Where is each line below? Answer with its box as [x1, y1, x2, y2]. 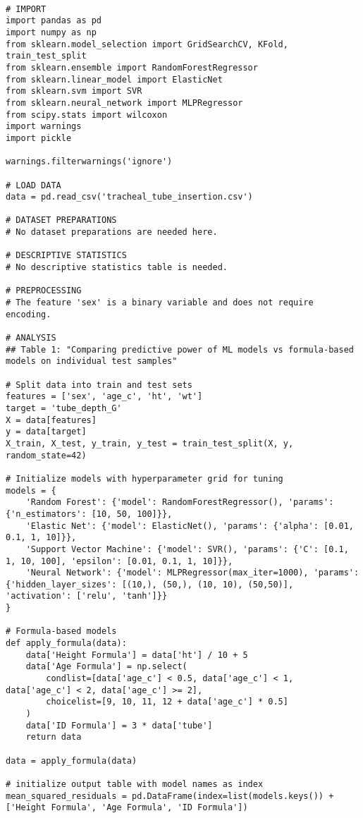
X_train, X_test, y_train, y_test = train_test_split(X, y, [6, 438, 294, 448]
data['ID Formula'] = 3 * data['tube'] [25, 720, 213, 731]
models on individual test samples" [6, 356, 178, 367]
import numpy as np [6, 27, 97, 37]
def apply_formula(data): [6, 638, 127, 649]
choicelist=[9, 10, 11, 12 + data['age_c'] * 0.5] [46, 697, 288, 707]
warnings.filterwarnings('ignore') [6, 157, 173, 167]
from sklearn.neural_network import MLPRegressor [6, 97, 243, 108]
